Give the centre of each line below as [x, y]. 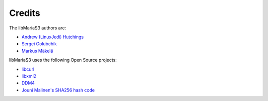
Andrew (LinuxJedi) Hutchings [53, 37]
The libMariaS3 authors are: [38, 28]
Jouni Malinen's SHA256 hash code [58, 90]
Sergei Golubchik [39, 44]
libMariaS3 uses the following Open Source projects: [63, 60]
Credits [25, 13]
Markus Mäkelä [37, 51]
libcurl [28, 69]
